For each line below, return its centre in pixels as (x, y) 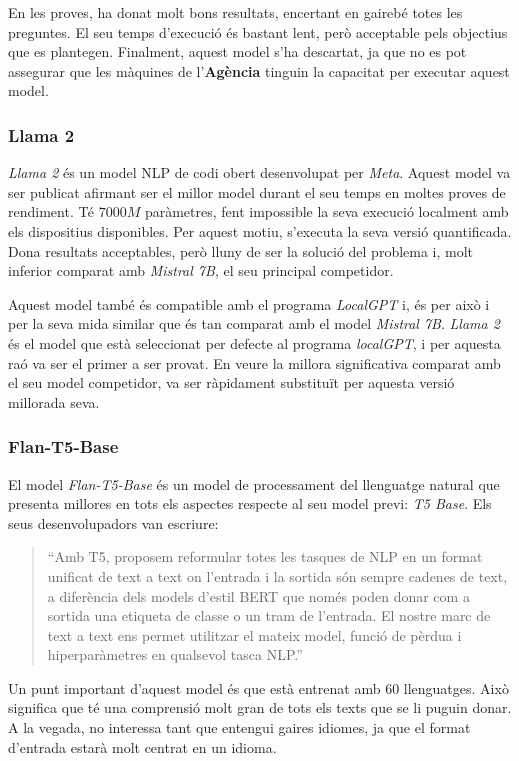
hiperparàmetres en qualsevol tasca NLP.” (175, 654)
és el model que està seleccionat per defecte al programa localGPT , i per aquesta (254, 342)
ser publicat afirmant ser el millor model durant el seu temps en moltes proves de (257, 191)
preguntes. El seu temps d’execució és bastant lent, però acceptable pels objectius (258, 31)
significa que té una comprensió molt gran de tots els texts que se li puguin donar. (260, 707)
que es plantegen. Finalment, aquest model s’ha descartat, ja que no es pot (237, 51)
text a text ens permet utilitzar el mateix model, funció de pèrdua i (254, 634)
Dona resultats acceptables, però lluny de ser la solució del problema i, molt (241, 250)
